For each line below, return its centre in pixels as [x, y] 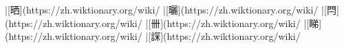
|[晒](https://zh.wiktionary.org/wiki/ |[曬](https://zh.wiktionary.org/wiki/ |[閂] [172, 9]
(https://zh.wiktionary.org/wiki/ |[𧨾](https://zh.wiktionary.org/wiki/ [153, 36]
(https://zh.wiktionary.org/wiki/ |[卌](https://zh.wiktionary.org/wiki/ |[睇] [163, 23]
